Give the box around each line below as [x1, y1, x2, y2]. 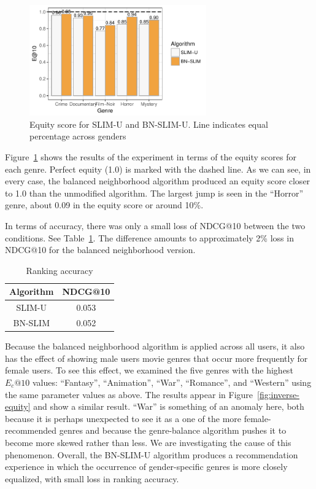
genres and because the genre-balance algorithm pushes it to [59, 424, 287, 437]
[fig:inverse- [257, 388, 299, 401]
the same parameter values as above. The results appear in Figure [5, 388, 253, 401]
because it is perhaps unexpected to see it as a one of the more [5, 412, 242, 424]
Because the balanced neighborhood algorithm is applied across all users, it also [5, 340, 305, 353]
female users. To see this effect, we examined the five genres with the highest [5, 364, 293, 377]
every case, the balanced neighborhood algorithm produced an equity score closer [5, 174, 310, 187]
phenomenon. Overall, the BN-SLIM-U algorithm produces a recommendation [5, 448, 298, 461]
